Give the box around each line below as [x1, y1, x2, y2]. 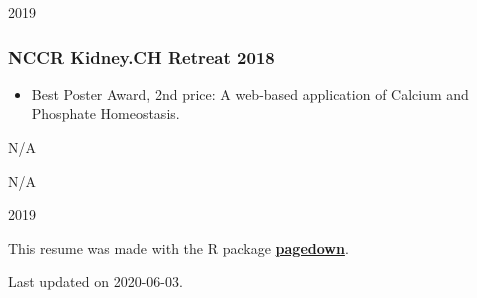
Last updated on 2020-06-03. [8, 271, 183, 292]
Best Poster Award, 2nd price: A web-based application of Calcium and [31, 83, 469, 104]
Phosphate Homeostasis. [31, 103, 180, 124]
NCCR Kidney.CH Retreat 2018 [8, 44, 275, 69]
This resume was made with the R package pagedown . [8, 237, 349, 258]
